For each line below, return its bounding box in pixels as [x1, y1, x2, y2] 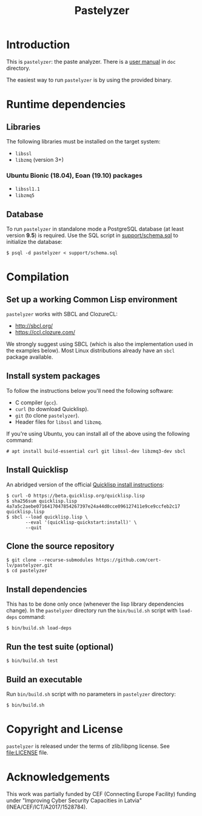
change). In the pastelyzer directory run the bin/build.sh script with [6, 607, 178, 614]
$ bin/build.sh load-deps [6, 625, 72, 631]
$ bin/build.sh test [6, 658, 59, 664]
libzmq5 [15, 193, 35, 199]
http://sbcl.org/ [15, 322, 53, 330]
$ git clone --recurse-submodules [6, 557, 94, 563]
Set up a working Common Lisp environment [6, 294, 178, 305]
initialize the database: [6, 238, 62, 246]
